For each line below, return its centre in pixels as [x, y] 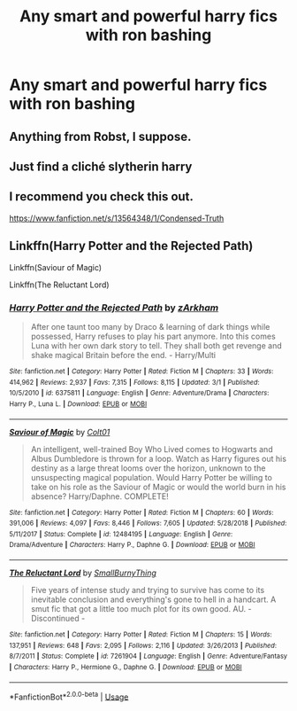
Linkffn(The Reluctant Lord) [59, 285]
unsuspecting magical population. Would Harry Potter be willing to [151, 477]
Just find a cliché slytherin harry [101, 166]
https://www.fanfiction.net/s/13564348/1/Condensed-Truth [117, 218]
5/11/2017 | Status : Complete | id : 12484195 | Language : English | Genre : [121, 534]
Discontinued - [58, 619]
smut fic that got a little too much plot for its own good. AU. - [141, 609]
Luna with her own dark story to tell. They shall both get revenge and [156, 345]
